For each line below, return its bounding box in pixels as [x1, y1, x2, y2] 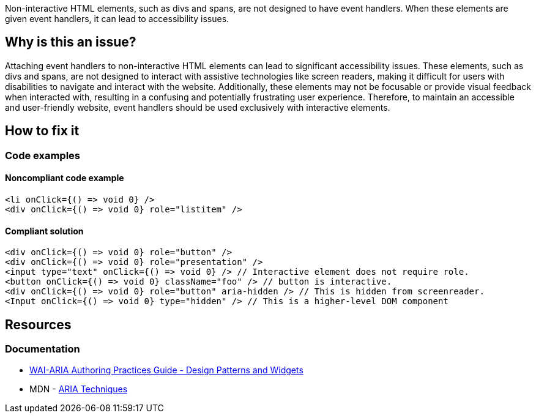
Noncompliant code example [5, 173, 124, 184]
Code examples [5, 149, 81, 162]
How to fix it [5, 123, 80, 139]
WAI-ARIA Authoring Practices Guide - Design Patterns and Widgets [29, 365, 303, 376]
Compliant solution [5, 225, 84, 236]
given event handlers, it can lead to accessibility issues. [5, 13, 229, 24]
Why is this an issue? [5, 34, 136, 50]
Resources [5, 316, 72, 332]
